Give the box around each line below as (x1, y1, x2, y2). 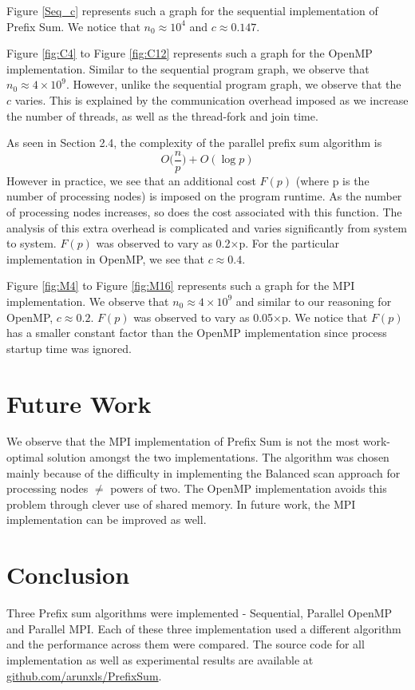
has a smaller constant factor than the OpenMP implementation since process (6, 324, 387, 341)
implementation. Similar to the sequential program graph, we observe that (6, 60, 370, 77)
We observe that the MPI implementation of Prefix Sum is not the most (6, 433, 360, 450)
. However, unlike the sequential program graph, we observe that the (65, 76, 401, 93)
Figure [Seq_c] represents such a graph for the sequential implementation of (6, 2, 378, 18)
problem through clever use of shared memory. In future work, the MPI (6, 495, 356, 512)
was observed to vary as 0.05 (133, 308, 274, 325)
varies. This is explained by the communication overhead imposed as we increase (14, 91, 409, 108)
